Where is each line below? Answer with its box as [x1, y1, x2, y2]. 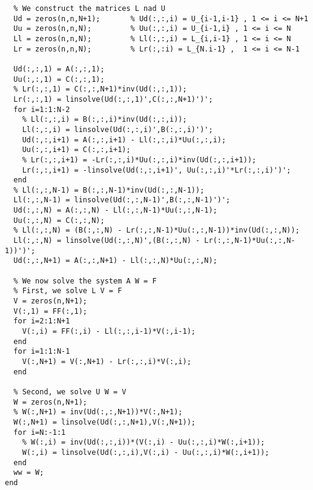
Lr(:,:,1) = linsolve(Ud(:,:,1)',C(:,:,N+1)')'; [13, 94, 213, 104]
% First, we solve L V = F [13, 286, 122, 296]
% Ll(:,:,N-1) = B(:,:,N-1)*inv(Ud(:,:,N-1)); [13, 185, 205, 194]
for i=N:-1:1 [13, 428, 66, 437]
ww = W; [13, 468, 44, 477]
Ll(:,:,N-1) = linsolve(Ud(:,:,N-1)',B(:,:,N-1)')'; [13, 196, 231, 205]
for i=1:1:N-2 [13, 105, 70, 114]
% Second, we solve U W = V [13, 387, 127, 396]
